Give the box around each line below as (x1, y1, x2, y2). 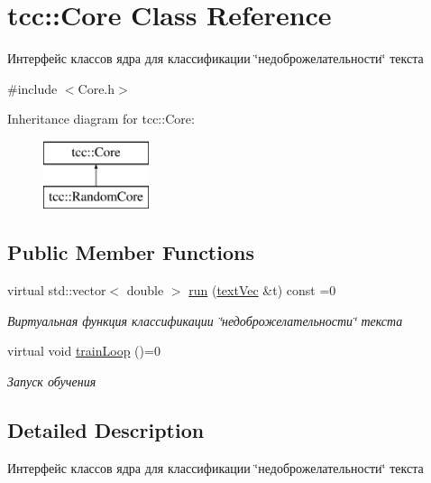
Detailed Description (7, 416, 205, 444)
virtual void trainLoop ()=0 (7, 341, 160, 360)
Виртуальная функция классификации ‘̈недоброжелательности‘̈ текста (7, 311, 403, 330)
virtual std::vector (7, 281, 106, 300)
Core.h (78, 79, 115, 98)
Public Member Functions (7, 238, 254, 266)
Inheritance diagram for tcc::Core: (7, 109, 195, 128)
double (126, 281, 164, 300)
